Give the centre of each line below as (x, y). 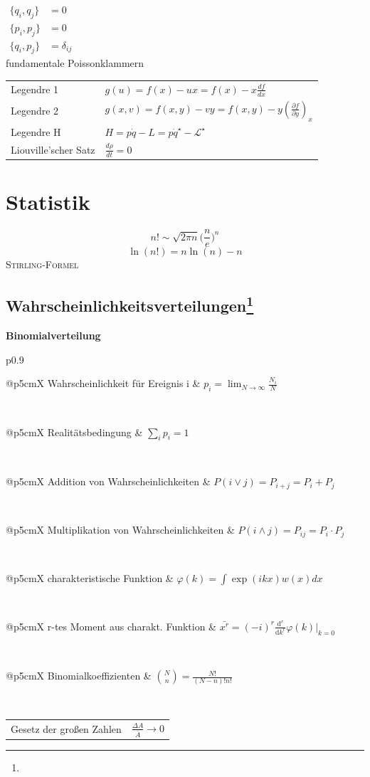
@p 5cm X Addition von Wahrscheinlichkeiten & (108, 481)
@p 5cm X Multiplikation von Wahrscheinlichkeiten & (120, 530)
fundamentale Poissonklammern (75, 63)
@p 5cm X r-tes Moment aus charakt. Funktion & (111, 626)
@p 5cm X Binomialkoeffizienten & (79, 676)
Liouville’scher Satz (53, 149)
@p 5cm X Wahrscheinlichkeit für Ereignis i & (103, 383)
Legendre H (36, 131)
